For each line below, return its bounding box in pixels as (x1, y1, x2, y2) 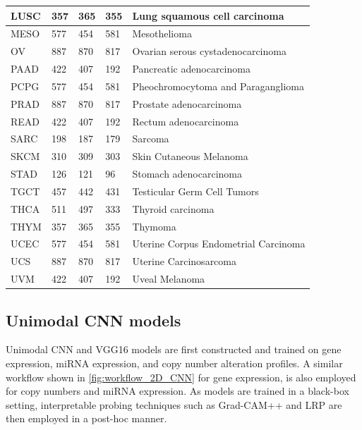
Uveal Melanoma (132, 271, 205, 286)
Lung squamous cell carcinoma (132, 8, 284, 23)
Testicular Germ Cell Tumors (132, 183, 259, 198)
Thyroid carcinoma (132, 201, 215, 216)
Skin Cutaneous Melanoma (132, 149, 248, 164)
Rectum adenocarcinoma (132, 113, 239, 128)
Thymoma (132, 219, 176, 233)
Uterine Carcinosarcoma (132, 254, 236, 269)
